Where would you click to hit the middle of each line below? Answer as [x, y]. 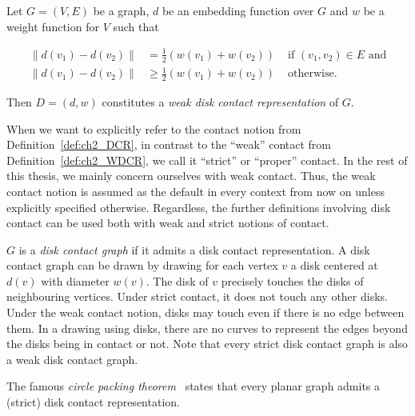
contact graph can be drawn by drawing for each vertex [142, 265]
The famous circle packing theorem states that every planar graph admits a [194, 386]
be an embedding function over [238, 10]
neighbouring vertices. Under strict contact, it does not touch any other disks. [197, 296]
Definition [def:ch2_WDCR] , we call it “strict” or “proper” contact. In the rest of [207, 160]
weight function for [53, 26]
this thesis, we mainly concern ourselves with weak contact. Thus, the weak [191, 176]
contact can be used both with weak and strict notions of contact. [168, 223]
